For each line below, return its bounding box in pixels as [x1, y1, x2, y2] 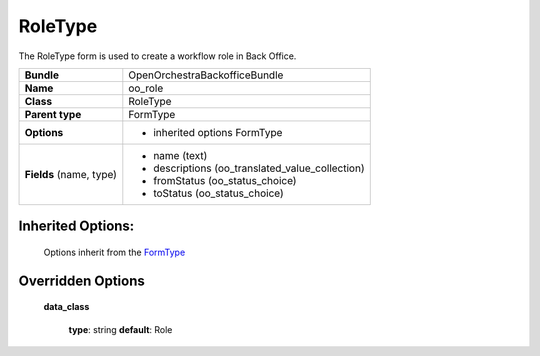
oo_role [128, 81, 164, 95]
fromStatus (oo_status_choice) [153, 173, 297, 187]
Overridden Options [18, 272, 145, 289]
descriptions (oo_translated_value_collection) [153, 161, 365, 175]
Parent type [24, 107, 82, 121]
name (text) [153, 148, 208, 162]
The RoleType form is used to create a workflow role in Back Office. [18, 50, 297, 62]
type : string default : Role [68, 323, 173, 335]
